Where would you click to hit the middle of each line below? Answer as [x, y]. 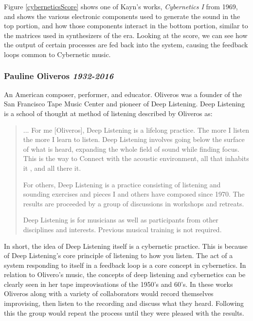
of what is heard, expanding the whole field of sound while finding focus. [131, 149]
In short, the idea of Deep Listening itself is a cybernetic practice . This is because [126, 246]
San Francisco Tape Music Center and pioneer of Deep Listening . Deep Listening [124, 104]
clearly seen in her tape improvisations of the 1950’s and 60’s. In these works [118, 284]
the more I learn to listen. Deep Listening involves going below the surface [134, 139]
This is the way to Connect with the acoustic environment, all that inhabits [136, 158]
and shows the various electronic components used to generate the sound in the [122, 16]
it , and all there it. [52, 168]
